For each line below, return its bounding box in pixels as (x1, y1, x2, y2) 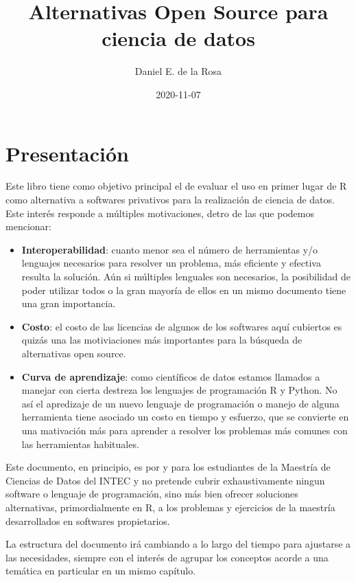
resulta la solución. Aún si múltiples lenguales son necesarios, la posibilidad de (21, 269, 351, 283)
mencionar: (5, 219, 51, 234)
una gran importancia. (21, 296, 116, 311)
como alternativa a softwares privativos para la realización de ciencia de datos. (5, 192, 335, 207)
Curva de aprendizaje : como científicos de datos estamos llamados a (21, 369, 320, 383)
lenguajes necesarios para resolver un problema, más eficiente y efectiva (21, 256, 321, 270)
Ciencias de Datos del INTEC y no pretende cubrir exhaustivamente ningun (5, 473, 325, 487)
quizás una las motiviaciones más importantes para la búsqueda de (21, 333, 302, 347)
